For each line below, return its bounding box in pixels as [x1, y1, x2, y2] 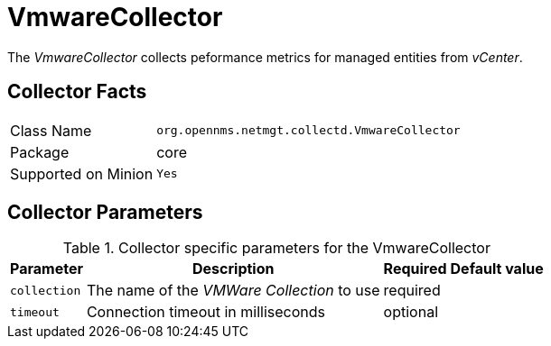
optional [383, 303, 438, 322]
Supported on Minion [10, 164, 154, 183]
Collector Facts [7, 80, 147, 104]
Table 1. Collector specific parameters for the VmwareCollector [62, 239, 490, 258]
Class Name [10, 121, 92, 140]
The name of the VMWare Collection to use [86, 281, 380, 300]
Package [10, 142, 70, 161]
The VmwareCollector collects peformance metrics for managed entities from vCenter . [7, 49, 523, 65]
